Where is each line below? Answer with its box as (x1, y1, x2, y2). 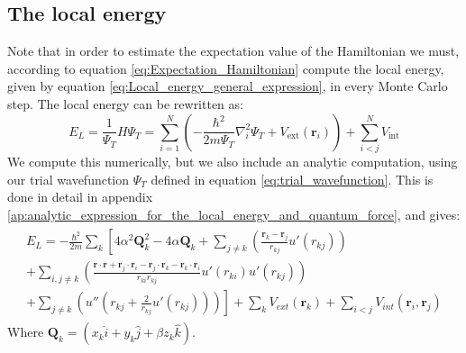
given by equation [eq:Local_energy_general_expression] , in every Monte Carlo (7, 77, 448, 95)
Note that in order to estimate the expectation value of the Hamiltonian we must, (7, 41, 460, 60)
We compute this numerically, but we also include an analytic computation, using (7, 151, 458, 170)
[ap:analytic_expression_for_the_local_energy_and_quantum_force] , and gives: (7, 204, 461, 223)
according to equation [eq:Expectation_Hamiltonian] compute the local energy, (7, 59, 444, 77)
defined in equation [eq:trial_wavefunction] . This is (151, 169, 434, 188)
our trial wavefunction (7, 169, 130, 188)
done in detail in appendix (7, 187, 153, 206)
